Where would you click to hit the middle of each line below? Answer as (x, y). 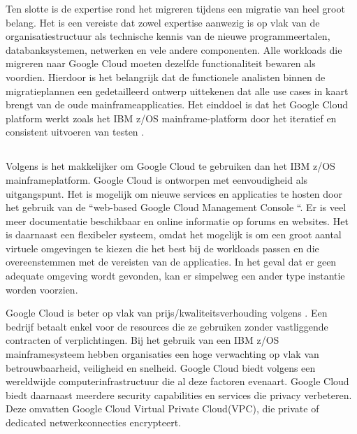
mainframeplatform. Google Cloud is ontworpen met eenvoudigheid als (157, 179)
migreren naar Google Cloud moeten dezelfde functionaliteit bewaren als (161, 63)
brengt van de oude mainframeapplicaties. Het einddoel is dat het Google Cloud (177, 104)
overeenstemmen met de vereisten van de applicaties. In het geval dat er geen (171, 262)
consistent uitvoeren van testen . (75, 132)
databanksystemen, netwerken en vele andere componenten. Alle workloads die (174, 49)
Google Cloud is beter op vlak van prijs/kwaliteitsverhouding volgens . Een (167, 313)
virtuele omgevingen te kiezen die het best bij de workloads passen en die (162, 248)
